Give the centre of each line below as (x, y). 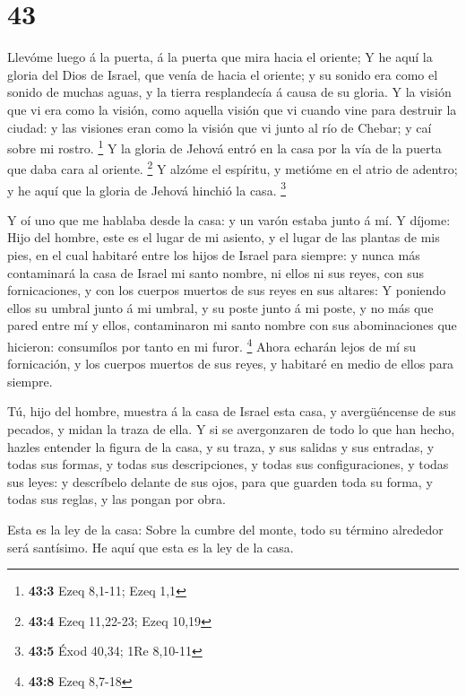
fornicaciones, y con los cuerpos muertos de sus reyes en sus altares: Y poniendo (227, 290)
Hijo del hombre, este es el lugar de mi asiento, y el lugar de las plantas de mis (224, 237)
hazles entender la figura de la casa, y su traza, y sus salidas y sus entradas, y (221, 446)
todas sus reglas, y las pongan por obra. (116, 499)
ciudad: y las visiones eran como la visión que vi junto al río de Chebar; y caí (220, 127)
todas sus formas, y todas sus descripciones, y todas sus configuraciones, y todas (228, 464)
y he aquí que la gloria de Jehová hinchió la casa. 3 (147, 188)
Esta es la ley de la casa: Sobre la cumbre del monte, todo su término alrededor (225, 529)
